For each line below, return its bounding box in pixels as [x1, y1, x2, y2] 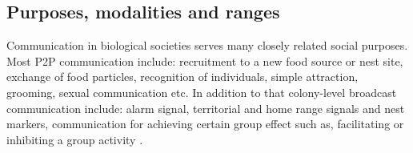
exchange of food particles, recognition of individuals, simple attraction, [6, 68, 359, 85]
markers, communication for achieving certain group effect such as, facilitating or [6, 115, 404, 132]
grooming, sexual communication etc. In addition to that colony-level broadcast [6, 83, 397, 100]
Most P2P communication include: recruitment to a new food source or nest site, [6, 52, 403, 69]
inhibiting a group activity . [6, 131, 143, 147]
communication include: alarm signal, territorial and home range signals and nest [6, 99, 405, 116]
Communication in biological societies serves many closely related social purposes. [6, 37, 408, 54]
